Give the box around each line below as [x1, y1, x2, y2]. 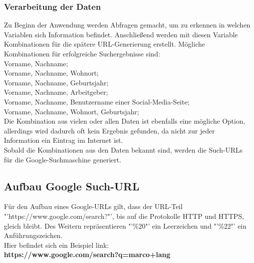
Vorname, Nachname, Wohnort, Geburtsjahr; [4, 106, 139, 116]
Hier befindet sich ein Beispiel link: [4, 239, 109, 250]
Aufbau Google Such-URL [4, 178, 140, 193]
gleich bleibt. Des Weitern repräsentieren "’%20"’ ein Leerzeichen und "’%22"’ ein [4, 220, 247, 231]
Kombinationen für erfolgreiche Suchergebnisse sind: [4, 49, 160, 58]
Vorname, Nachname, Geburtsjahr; [4, 77, 109, 87]
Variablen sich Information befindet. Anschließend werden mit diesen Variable [4, 29, 238, 39]
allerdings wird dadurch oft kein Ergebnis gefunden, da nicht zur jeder [4, 125, 215, 135]
